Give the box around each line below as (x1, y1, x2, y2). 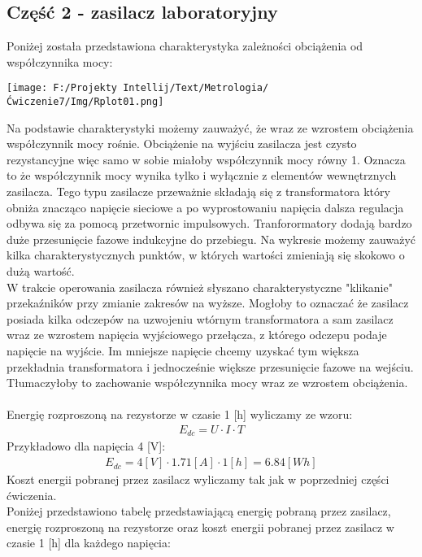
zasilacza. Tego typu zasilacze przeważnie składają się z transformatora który (7, 183, 390, 200)
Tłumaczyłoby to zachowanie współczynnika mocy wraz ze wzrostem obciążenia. (7, 374, 408, 391)
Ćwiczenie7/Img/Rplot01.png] (7, 96, 164, 108)
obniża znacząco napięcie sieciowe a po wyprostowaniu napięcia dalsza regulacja (7, 198, 404, 215)
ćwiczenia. (7, 486, 57, 503)
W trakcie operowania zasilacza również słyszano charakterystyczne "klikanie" (7, 278, 393, 295)
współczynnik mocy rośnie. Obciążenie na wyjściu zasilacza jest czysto (7, 135, 357, 152)
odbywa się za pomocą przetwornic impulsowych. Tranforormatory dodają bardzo (7, 215, 412, 232)
